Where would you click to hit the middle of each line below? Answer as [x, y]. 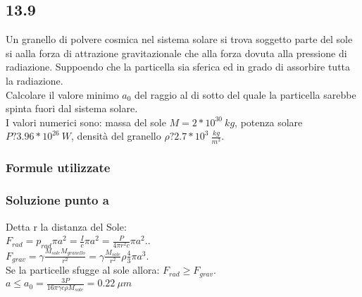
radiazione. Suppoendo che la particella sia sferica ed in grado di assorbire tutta [178, 67]
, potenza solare [269, 122]
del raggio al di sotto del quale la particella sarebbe [245, 94]
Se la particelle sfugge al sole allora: [83, 270]
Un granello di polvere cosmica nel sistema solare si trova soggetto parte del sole [179, 39]
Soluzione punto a [57, 200]
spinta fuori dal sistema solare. [72, 108]
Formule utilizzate [58, 168]
